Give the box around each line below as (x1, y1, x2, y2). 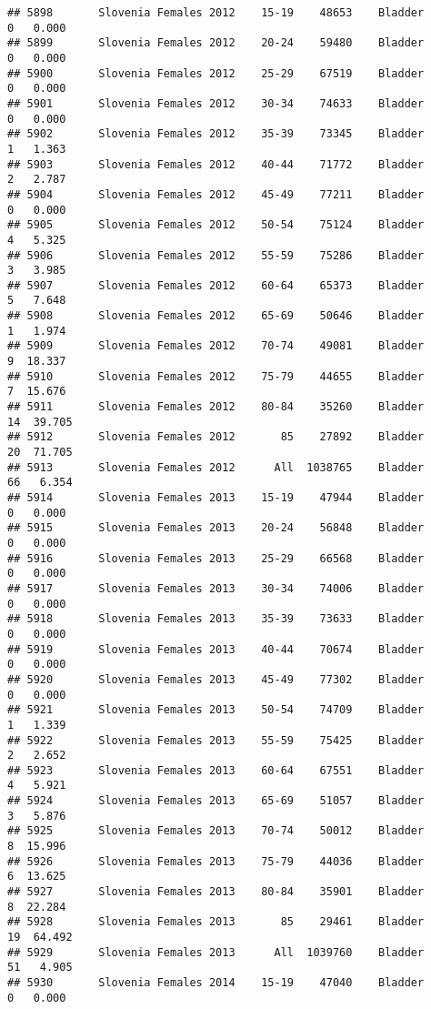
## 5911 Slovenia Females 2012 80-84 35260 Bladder (7, 400, 425, 414)
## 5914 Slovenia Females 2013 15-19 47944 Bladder (7, 491, 425, 504)
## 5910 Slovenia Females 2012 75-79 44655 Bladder (7, 369, 425, 383)
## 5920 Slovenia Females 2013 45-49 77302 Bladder (7, 672, 425, 686)
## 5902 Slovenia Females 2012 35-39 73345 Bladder (7, 127, 425, 141)
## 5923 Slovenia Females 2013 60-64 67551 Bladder (7, 763, 425, 777)
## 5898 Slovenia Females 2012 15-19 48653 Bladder (7, 6, 425, 19)
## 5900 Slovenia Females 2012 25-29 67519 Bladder (7, 66, 425, 80)
